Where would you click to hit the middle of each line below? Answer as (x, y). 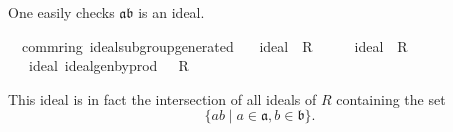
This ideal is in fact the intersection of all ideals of (162, 98)
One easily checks (61, 12)
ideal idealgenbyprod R (108, 65)
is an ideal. (171, 12)
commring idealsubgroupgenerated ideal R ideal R (214, 45)
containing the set (391, 98)
